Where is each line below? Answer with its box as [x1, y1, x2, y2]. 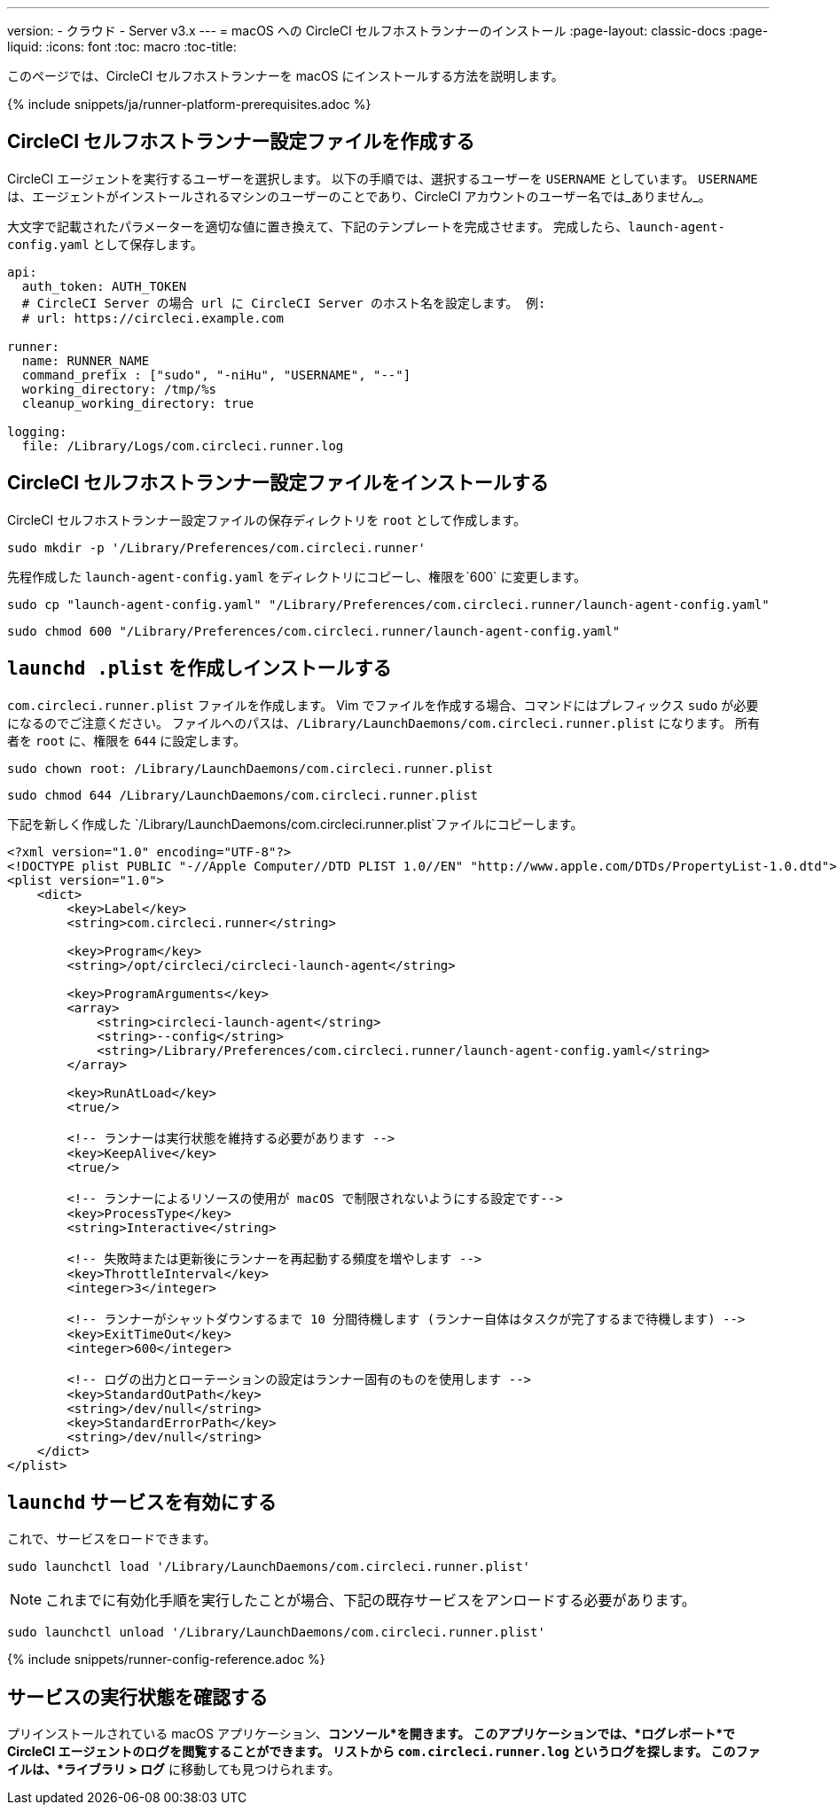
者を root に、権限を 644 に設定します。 [7, 732, 246, 748]
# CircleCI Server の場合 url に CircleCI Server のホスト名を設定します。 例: [21, 295, 546, 310]
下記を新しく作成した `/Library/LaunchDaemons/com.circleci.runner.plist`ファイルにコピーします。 [7, 816, 583, 832]
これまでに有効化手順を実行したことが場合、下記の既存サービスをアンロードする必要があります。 [45, 1591, 696, 1610]
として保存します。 [92, 236, 203, 252]
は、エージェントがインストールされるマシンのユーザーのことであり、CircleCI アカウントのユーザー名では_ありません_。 [7, 188, 711, 204]
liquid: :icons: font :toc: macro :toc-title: [7, 39, 237, 54]
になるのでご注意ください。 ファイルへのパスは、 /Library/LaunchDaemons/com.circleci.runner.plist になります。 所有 [7, 715, 760, 730]
